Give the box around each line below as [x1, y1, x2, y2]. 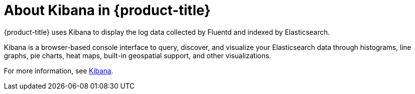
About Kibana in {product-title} [4, 2, 211, 19]
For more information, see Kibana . [4, 66, 113, 75]
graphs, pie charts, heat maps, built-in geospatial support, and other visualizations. [4, 51, 271, 60]
